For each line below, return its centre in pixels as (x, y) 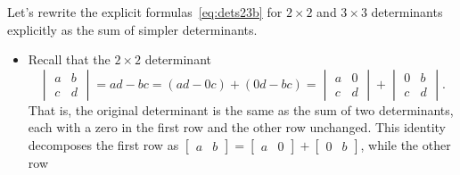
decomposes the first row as (103, 144)
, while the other (406, 144)
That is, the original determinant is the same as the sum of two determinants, (241, 109)
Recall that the (69, 59)
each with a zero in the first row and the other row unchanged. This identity (237, 127)
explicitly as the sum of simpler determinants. (132, 29)
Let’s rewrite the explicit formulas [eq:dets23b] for (145, 12)
